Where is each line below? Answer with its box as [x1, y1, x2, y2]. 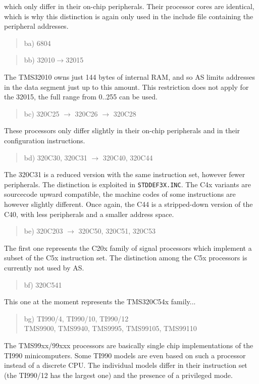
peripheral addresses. [4, 21, 69, 31]
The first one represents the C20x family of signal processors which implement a [4, 242, 252, 253]
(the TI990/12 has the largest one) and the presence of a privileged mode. [4, 369, 233, 380]
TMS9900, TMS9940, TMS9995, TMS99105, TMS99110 [24, 323, 197, 334]
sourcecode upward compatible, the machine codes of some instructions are [4, 189, 236, 199]
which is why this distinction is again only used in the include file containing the [4, 11, 253, 21]
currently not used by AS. [4, 262, 84, 272]
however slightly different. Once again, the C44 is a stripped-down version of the [4, 198, 253, 209]
